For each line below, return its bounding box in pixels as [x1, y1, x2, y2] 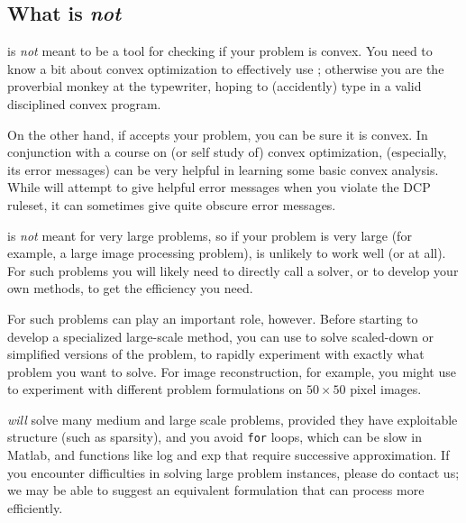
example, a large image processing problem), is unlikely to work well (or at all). [7, 243, 446, 262]
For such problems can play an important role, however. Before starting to [7, 308, 418, 327]
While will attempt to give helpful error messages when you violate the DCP [7, 178, 431, 197]
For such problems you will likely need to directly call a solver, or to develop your [7, 261, 459, 280]
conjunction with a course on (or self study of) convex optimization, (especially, [7, 142, 447, 161]
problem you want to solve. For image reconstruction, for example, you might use [7, 362, 456, 381]
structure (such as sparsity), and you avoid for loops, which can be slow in [7, 427, 423, 446]
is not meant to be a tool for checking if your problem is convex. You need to [7, 41, 433, 60]
